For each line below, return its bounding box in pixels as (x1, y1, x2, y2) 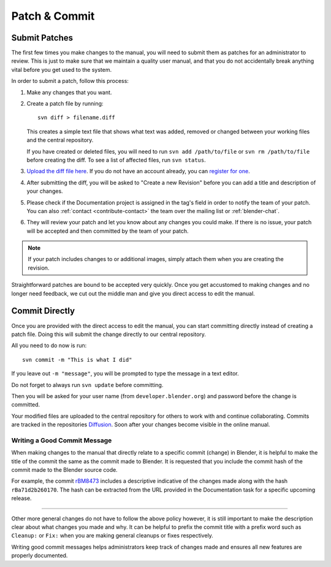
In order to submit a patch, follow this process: (11, 77, 129, 85)
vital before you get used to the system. (11, 66, 112, 73)
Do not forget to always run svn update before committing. (11, 381, 164, 388)
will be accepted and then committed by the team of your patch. (26, 227, 189, 235)
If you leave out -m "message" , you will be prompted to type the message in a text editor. (11, 370, 239, 377)
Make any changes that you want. (26, 88, 112, 96)
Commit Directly (11, 306, 75, 316)
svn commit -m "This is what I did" (22, 356, 132, 363)
